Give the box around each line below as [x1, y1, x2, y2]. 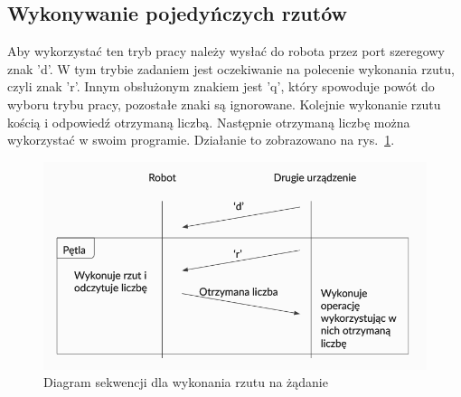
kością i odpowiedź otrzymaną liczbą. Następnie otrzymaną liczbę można [7, 112, 410, 131]
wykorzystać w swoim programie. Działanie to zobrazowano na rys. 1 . [7, 130, 395, 149]
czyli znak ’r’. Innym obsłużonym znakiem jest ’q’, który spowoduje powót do [7, 77, 435, 96]
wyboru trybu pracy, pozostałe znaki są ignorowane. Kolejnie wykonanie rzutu [7, 94, 441, 113]
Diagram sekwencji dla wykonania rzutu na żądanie [43, 373, 328, 392]
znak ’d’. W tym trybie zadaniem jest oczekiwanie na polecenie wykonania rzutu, [7, 59, 455, 78]
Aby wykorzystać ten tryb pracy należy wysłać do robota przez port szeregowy [7, 42, 445, 61]
